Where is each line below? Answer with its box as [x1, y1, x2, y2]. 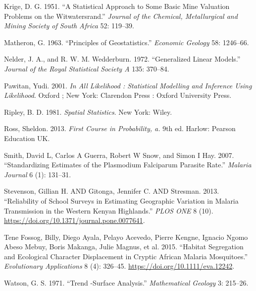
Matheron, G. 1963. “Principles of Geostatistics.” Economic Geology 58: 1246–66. [4, 37, 249, 47]
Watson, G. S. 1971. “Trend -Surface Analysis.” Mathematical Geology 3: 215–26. [4, 278, 249, 288]
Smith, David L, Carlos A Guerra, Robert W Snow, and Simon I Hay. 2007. [4, 149, 234, 160]
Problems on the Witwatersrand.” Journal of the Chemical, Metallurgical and [4, 10, 238, 21]
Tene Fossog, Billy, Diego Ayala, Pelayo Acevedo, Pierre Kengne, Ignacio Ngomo [4, 231, 248, 242]
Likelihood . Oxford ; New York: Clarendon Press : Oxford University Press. [4, 90, 232, 100]
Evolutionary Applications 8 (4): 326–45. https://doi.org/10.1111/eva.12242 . [4, 261, 235, 271]
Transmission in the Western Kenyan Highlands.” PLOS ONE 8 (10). [4, 205, 213, 216]
